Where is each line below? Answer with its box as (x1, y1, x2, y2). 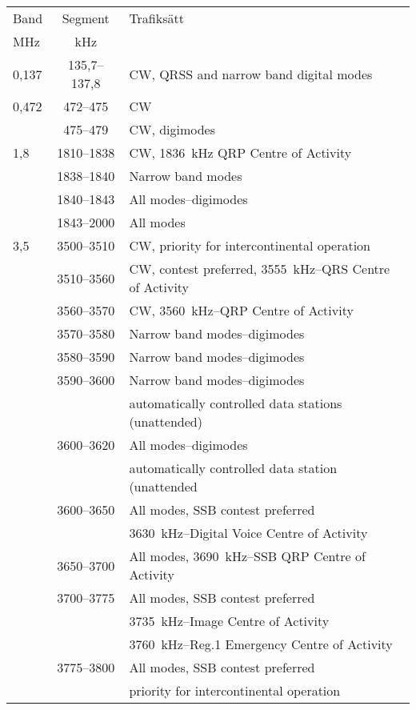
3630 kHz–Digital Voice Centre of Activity (129, 523, 368, 542)
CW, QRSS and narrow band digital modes (129, 64, 373, 83)
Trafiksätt (129, 9, 184, 27)
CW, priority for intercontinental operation (129, 236, 370, 255)
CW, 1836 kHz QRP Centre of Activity (129, 143, 352, 162)
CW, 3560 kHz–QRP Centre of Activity (129, 301, 354, 319)
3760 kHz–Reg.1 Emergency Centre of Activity (129, 635, 393, 653)
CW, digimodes (129, 120, 216, 138)
